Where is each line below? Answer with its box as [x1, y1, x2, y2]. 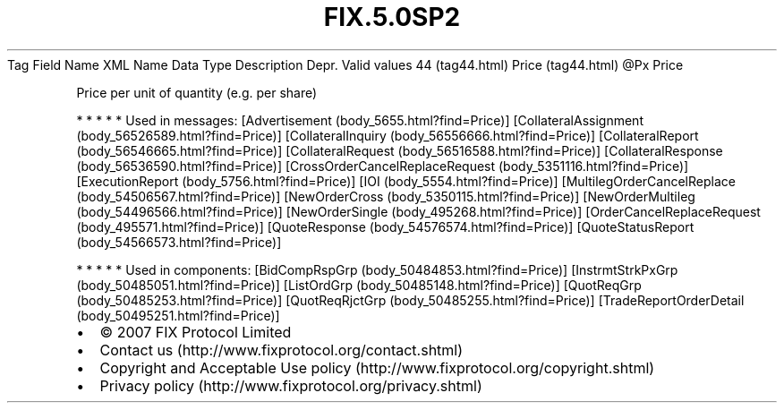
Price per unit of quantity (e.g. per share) [76, 84, 318, 100]
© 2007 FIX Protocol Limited [99, 322, 292, 341]
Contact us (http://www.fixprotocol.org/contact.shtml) [99, 340, 464, 359]
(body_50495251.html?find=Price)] [76, 307, 280, 323]
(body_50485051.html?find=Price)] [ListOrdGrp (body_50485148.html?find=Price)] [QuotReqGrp [76, 277, 642, 293]
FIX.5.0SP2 [323, 2, 461, 32]
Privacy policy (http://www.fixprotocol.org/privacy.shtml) [99, 376, 482, 395]
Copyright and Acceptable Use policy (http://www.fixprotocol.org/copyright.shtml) [99, 358, 655, 377]
